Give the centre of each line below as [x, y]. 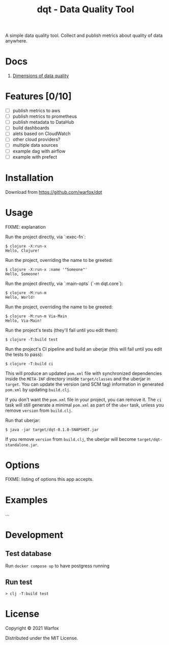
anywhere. [16, 41]
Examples [26, 500]
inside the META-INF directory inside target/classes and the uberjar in [78, 379]
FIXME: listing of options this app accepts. [49, 479]
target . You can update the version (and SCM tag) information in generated [84, 384]
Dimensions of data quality [41, 76]
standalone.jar [21, 445]
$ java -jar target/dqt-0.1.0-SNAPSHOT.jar [52, 430]
